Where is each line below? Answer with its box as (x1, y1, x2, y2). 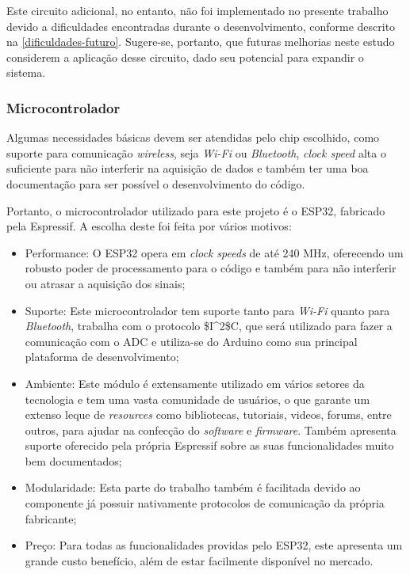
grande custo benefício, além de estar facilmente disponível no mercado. (25, 552, 374, 568)
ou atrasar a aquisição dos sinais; (25, 275, 186, 291)
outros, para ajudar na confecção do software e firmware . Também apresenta (25, 421, 397, 438)
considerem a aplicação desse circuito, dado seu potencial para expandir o (6, 48, 364, 65)
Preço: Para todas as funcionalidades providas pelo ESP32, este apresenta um (25, 537, 403, 553)
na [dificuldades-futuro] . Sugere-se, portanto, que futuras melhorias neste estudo (6, 33, 395, 50)
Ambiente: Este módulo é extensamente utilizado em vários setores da (25, 374, 365, 391)
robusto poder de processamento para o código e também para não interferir (25, 260, 397, 276)
